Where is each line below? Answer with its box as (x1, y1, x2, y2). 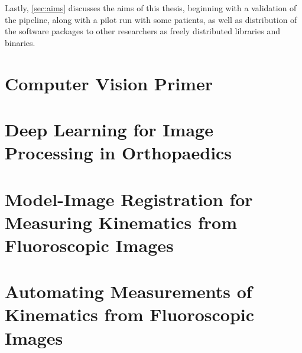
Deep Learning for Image (5, 117, 213, 141)
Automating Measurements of (5, 279, 252, 303)
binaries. (5, 36, 35, 48)
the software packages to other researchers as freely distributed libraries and (5, 25, 280, 37)
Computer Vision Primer (5, 71, 213, 95)
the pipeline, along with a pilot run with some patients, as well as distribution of (5, 13, 297, 25)
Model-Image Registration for (5, 187, 253, 211)
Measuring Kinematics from (5, 210, 238, 234)
